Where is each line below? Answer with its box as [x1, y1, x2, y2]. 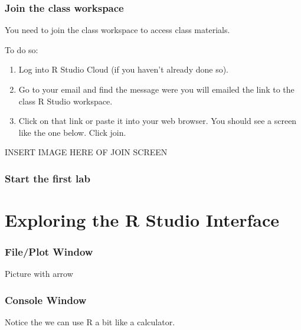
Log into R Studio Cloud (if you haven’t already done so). [18, 63, 229, 76]
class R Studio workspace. [18, 94, 113, 107]
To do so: [5, 43, 38, 55]
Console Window [5, 292, 87, 307]
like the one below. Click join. [18, 126, 126, 138]
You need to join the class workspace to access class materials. [5, 24, 230, 36]
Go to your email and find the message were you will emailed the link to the [18, 83, 295, 95]
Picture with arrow [5, 267, 73, 280]
